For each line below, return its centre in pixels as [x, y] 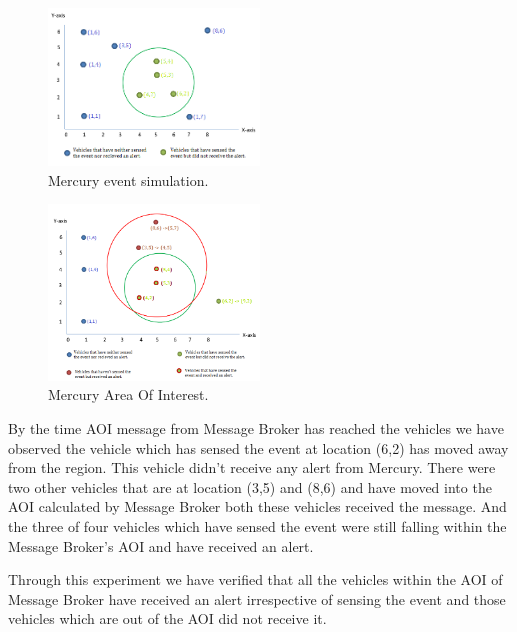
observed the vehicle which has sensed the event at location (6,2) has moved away [258, 447]
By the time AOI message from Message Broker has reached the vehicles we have [256, 428]
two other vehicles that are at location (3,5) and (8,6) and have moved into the [250, 486]
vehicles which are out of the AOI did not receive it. [167, 618]
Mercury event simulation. [128, 179]
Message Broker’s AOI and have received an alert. [161, 545]
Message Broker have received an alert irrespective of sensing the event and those [257, 598]
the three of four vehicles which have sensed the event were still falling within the [257, 525]
